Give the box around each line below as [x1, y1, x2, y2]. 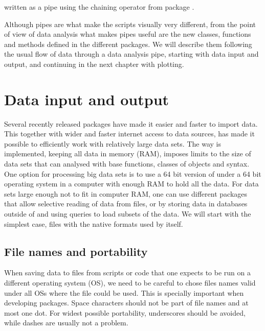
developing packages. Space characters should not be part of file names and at [4, 297, 249, 308]
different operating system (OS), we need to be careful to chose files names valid [4, 277, 256, 288]
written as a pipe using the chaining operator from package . [4, 2, 194, 12]
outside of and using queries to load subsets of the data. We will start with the [4, 208, 251, 219]
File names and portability [4, 243, 148, 259]
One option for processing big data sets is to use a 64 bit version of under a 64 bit [4, 168, 261, 179]
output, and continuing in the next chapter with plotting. [4, 58, 184, 69]
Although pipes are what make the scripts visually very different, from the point [4, 18, 256, 29]
